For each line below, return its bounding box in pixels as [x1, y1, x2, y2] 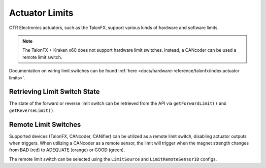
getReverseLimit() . [9, 107, 55, 113]
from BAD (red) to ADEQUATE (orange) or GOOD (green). [9, 147, 125, 153]
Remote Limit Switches [9, 120, 81, 129]
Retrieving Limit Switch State [9, 88, 100, 96]
